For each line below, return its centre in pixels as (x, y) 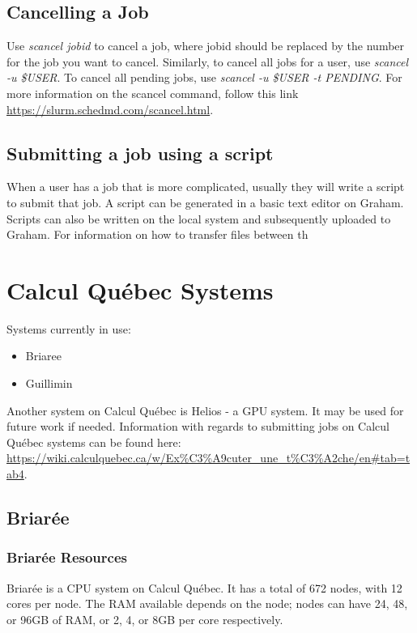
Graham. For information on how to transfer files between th (157, 234)
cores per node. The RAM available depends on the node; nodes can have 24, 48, (207, 603)
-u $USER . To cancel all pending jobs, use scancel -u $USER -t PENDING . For (204, 77)
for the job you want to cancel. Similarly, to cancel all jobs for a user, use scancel (208, 61)
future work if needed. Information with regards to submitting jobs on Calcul (198, 426)
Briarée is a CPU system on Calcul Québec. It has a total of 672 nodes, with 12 (204, 587)
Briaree (44, 356)
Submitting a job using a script (140, 153)
